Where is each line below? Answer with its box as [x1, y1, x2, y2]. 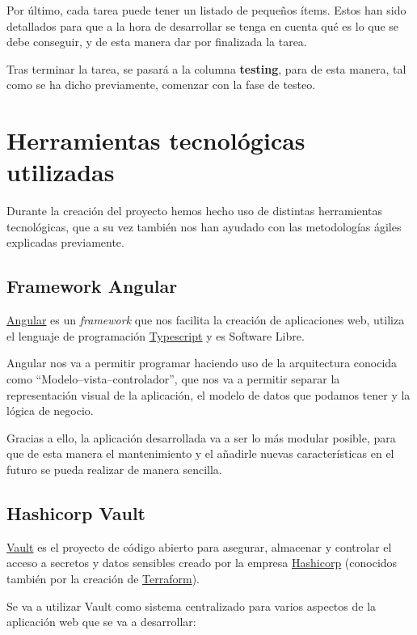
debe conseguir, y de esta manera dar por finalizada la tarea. [6, 33, 307, 50]
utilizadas [6, 155, 115, 188]
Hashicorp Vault [6, 501, 145, 525]
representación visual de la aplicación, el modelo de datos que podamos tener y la [6, 386, 411, 403]
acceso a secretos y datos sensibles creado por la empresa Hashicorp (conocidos [6, 554, 398, 571]
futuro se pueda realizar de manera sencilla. [6, 461, 222, 478]
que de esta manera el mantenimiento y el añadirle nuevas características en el [6, 445, 394, 462]
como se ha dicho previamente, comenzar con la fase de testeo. [6, 76, 316, 93]
